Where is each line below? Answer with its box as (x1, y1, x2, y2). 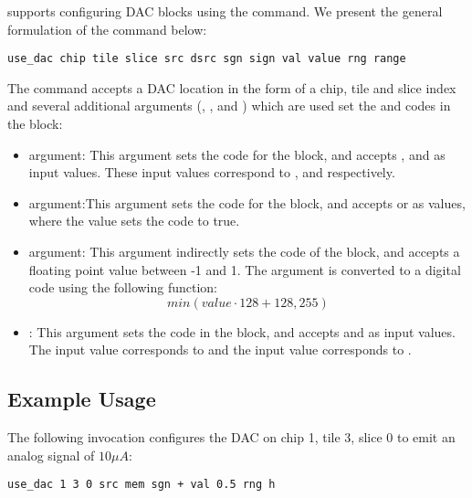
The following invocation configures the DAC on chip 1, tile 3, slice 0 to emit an (7, 428, 456, 447)
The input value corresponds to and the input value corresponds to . (28, 340, 412, 359)
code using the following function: (28, 278, 218, 297)
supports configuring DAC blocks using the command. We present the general (7, 2, 443, 20)
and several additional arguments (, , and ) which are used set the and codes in (7, 96, 451, 115)
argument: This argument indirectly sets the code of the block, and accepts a (28, 242, 460, 260)
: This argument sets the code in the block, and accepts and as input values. (28, 322, 456, 341)
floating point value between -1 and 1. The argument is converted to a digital (28, 260, 461, 279)
